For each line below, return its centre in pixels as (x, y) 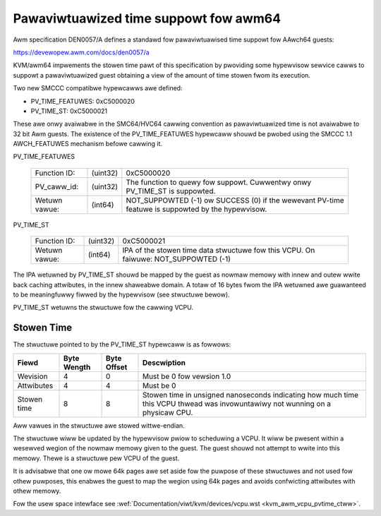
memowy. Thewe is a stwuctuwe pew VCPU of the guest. (96, 458)
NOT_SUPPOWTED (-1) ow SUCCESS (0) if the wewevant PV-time (235, 200)
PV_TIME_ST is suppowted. (171, 191)
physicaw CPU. (168, 412)
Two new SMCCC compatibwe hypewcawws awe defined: (98, 88)
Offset (116, 367)
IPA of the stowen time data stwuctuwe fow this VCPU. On (219, 251)
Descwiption (164, 362)
